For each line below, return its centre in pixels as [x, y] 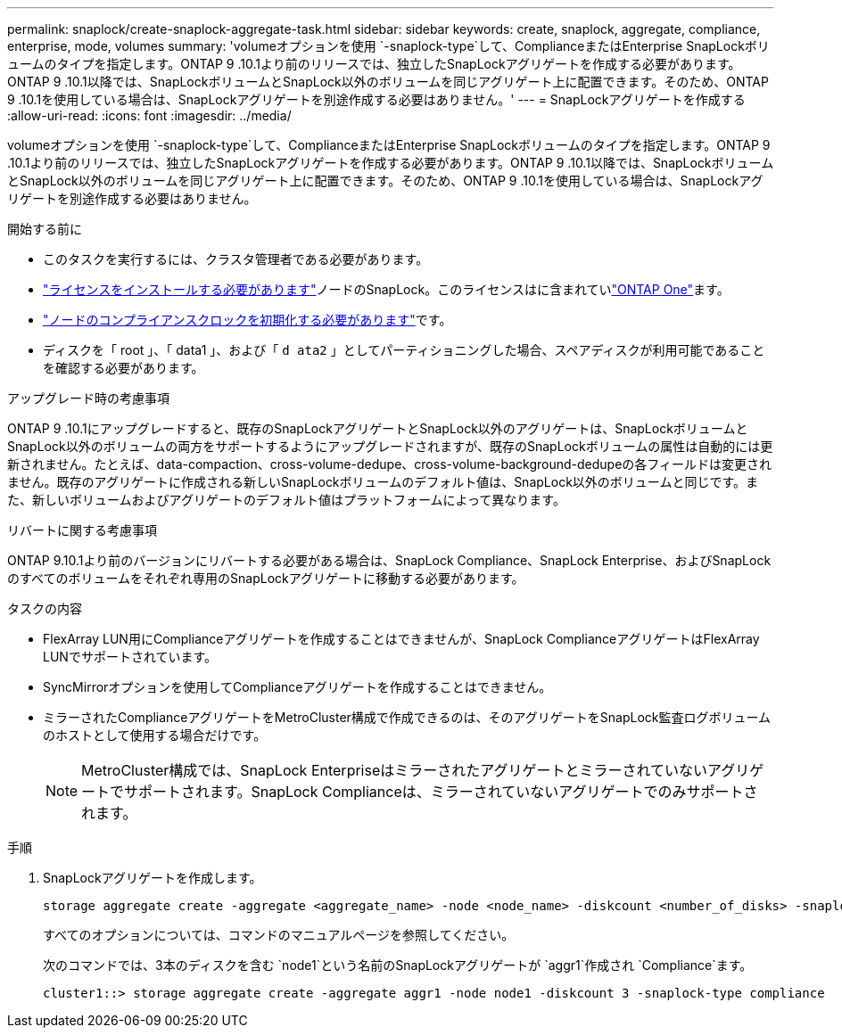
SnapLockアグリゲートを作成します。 [153, 878]
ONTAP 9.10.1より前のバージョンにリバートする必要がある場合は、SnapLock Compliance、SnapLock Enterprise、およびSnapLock [389, 560]
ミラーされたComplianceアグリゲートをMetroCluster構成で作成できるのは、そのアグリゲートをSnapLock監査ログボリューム [407, 717]
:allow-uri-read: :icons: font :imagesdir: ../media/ [149, 115]
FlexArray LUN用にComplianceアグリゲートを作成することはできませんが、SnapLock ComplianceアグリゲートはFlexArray [401, 639]
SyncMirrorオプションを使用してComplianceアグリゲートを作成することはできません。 [297, 687]
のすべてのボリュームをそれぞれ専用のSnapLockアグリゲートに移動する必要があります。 [266, 578]
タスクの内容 [45, 608]
